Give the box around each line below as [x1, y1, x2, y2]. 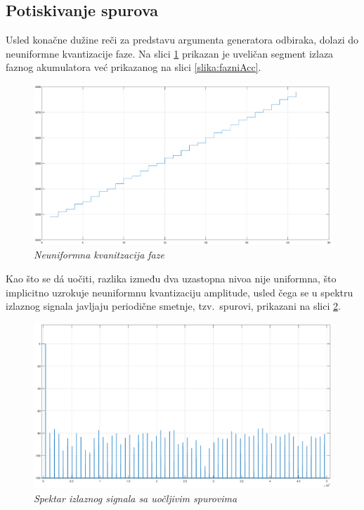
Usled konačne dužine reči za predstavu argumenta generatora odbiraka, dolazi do [6, 32, 359, 47]
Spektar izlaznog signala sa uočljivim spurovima [34, 490, 238, 505]
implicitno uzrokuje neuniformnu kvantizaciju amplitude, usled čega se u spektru [6, 285, 353, 299]
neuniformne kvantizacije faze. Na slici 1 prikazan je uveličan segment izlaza [6, 46, 334, 60]
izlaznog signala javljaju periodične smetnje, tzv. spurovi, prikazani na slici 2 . [6, 299, 341, 313]
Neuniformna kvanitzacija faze [34, 247, 164, 262]
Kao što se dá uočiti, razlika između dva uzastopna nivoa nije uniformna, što [6, 270, 337, 285]
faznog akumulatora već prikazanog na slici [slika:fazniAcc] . [6, 60, 261, 74]
